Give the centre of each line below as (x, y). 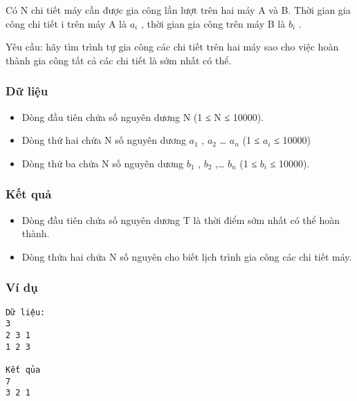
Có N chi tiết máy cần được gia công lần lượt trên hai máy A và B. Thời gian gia (178, 10)
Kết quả (29, 194)
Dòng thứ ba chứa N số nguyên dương (103, 163)
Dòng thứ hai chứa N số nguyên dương (104, 140)
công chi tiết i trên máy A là (66, 23)
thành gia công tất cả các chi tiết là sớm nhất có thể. (119, 60)
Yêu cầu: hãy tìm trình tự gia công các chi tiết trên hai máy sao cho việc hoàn (172, 47)
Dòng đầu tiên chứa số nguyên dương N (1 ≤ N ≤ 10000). (143, 116)
